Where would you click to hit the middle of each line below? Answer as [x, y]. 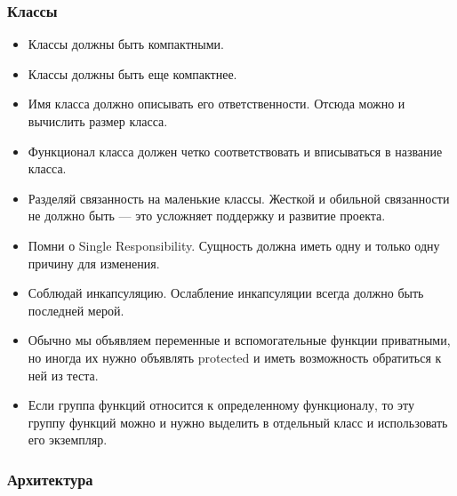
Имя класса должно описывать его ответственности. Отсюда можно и [216, 104]
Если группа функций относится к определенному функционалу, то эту [221, 405]
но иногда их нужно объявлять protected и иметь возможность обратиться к [235, 357]
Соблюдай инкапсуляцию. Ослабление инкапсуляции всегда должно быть [226, 293]
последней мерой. [76, 310]
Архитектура [50, 479]
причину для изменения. [94, 263]
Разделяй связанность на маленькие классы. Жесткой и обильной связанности [239, 198]
